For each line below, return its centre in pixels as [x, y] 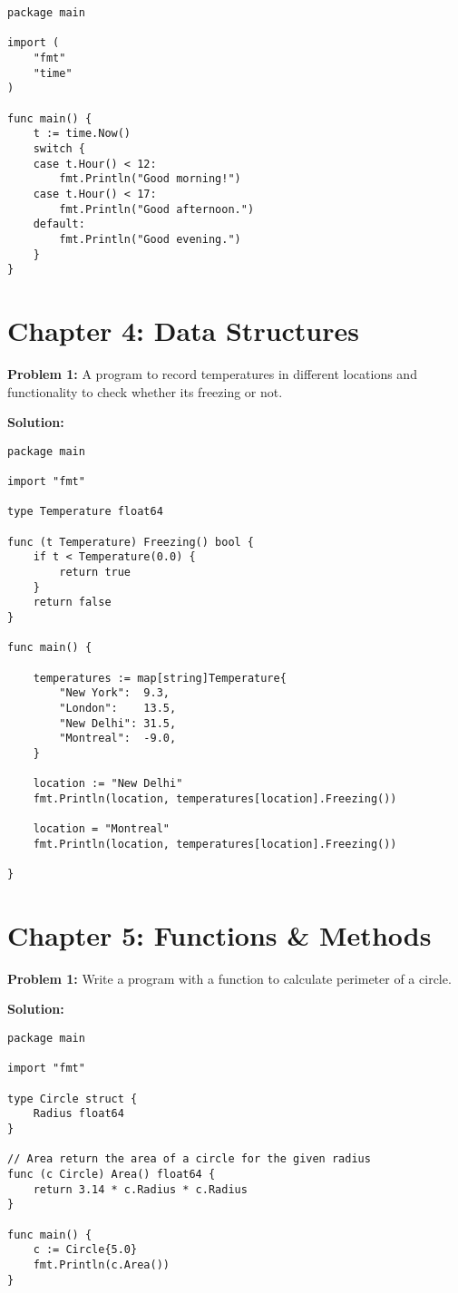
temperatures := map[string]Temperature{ [160, 678]
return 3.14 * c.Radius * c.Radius [140, 1189]
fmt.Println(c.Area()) [101, 1264]
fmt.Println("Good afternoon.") [157, 209]
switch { [59, 148]
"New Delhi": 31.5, [118, 723]
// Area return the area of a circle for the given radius [189, 1159]
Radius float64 [78, 1114]
